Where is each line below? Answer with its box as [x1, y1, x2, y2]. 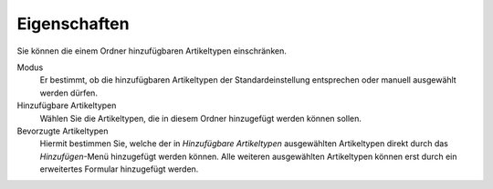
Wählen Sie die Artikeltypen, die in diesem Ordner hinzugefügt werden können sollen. [39, 113, 362, 124]
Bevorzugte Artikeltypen [16, 125, 109, 136]
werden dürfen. [39, 87, 98, 98]
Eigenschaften [16, 14, 130, 34]
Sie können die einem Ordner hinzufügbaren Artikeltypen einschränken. [16, 45, 287, 56]
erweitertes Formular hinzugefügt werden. [39, 164, 199, 174]
